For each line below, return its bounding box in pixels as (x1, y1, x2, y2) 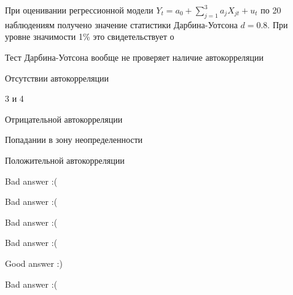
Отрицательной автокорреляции (5, 112, 123, 125)
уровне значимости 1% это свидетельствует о (5, 30, 174, 43)
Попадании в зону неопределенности (5, 133, 143, 146)
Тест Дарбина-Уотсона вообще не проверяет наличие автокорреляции (5, 50, 264, 63)
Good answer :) (5, 256, 63, 269)
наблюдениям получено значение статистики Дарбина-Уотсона (5, 18, 238, 31)
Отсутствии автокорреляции (5, 71, 109, 84)
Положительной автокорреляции (5, 153, 125, 166)
